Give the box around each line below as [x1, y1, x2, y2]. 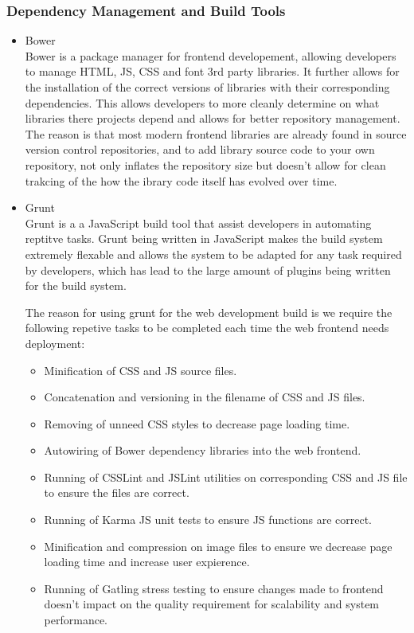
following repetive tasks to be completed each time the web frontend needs [25, 319, 389, 336]
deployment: [25, 334, 85, 351]
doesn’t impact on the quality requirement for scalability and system [44, 596, 380, 612]
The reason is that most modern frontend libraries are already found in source [25, 125, 407, 142]
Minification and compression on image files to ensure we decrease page [44, 537, 393, 554]
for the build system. [25, 277, 127, 294]
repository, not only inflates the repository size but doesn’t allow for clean [25, 156, 386, 173]
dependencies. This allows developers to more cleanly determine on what [25, 94, 380, 111]
